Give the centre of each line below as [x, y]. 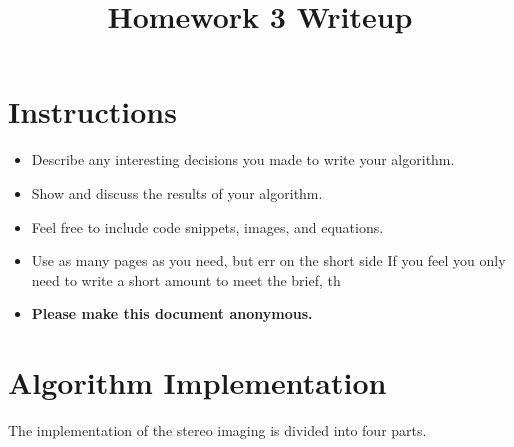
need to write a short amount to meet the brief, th [186, 279]
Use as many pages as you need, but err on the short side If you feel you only [268, 260]
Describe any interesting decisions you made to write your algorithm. [243, 159]
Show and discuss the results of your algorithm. [177, 192]
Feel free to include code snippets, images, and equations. [207, 226]
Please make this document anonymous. [172, 313]
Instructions [92, 111]
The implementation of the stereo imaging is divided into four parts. [217, 430]
